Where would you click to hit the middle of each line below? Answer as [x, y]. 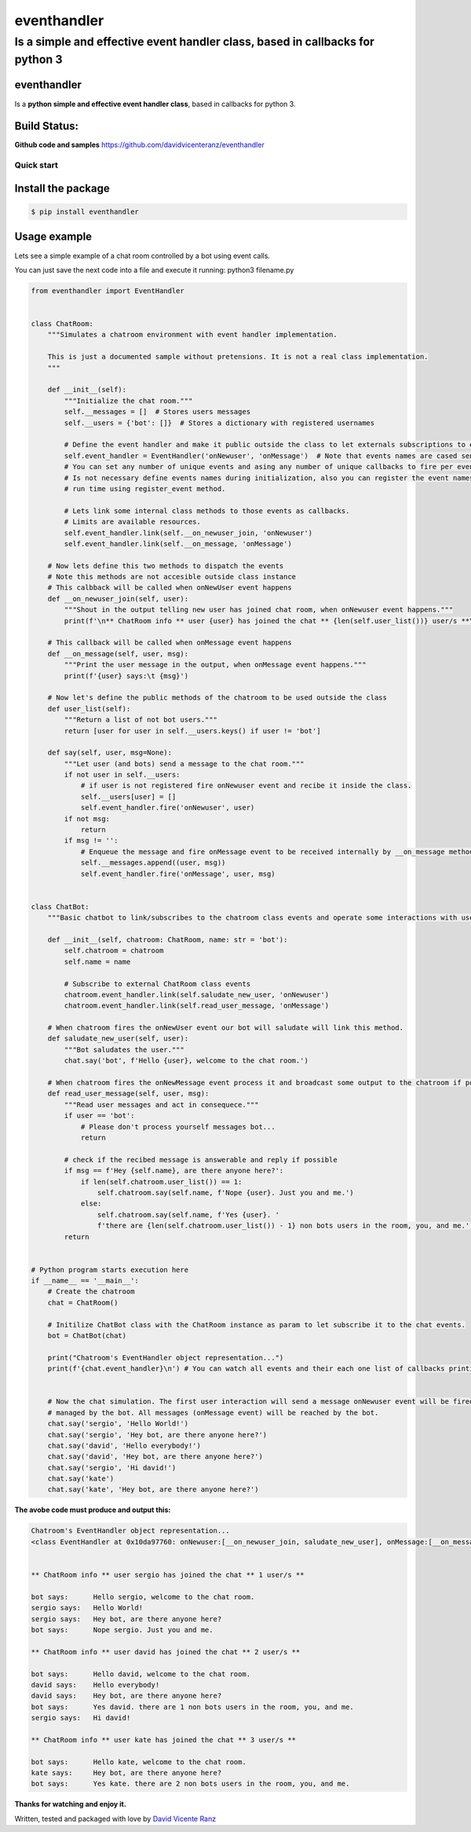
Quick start [37, 165]
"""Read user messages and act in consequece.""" [161, 1105]
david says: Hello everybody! [95, 1685]
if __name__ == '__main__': [85, 1281]
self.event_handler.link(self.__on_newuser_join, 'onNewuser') [188, 533]
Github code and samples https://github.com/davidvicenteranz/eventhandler [139, 145]
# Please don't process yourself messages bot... [178, 1127]
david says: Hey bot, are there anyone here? [126, 1696]
